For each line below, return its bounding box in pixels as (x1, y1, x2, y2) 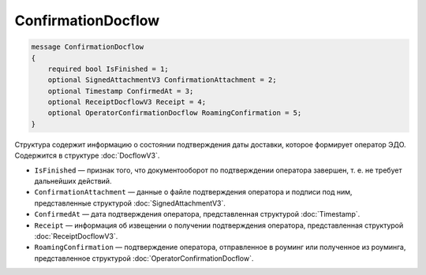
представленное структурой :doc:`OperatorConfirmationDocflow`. (34, 253, 254, 263)
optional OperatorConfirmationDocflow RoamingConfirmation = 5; (47, 109, 302, 117)
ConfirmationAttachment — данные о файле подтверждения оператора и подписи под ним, (34, 188, 353, 197)
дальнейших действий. (34, 177, 112, 186)
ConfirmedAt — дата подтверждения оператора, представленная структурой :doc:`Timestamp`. (34, 210, 361, 219)
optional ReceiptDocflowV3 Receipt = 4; (47, 98, 207, 106)
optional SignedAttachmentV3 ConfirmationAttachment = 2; (47, 76, 277, 84)
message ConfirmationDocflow (31, 43, 144, 51)
